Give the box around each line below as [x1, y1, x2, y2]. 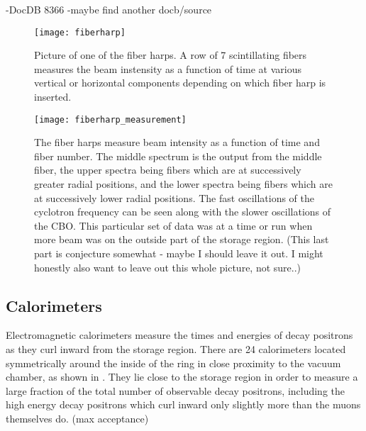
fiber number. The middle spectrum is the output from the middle [34, 148, 322, 163]
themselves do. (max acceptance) [6, 410, 149, 425]
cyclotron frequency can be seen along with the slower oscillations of [34, 204, 331, 219]
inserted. [34, 89, 72, 104]
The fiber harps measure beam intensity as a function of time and [34, 135, 320, 150]
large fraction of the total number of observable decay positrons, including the [6, 383, 345, 398]
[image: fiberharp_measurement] [34, 114, 187, 125]
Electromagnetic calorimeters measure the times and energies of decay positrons [6, 328, 353, 342]
